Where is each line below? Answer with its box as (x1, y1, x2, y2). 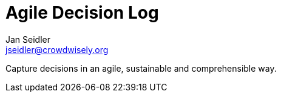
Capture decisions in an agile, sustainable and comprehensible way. (5, 63, 277, 74)
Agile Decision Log (5, 2, 159, 23)
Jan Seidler (5, 34, 50, 45)
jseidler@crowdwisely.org (5, 44, 109, 55)
